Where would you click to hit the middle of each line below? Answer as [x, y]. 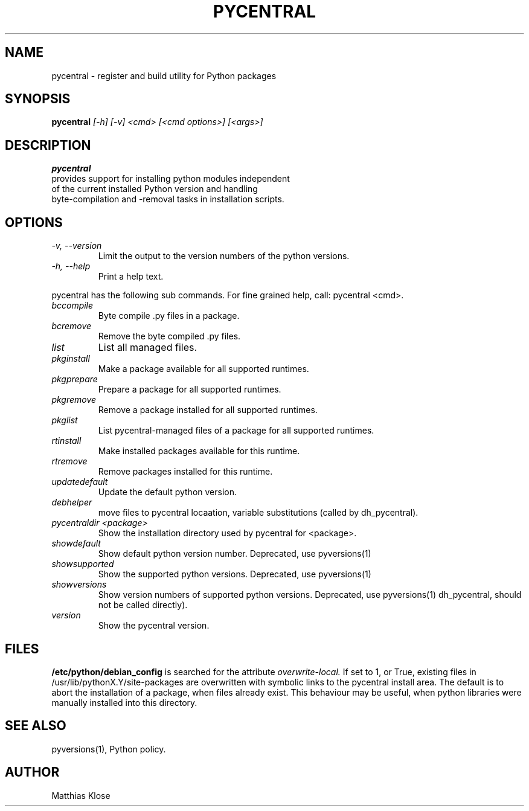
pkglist [65, 420]
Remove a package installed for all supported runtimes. [208, 410]
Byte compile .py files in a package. [169, 316]
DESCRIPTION [48, 145]
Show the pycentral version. [154, 626]
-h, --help [71, 266]
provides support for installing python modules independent [171, 179]
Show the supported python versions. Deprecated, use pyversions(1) [235, 574]
